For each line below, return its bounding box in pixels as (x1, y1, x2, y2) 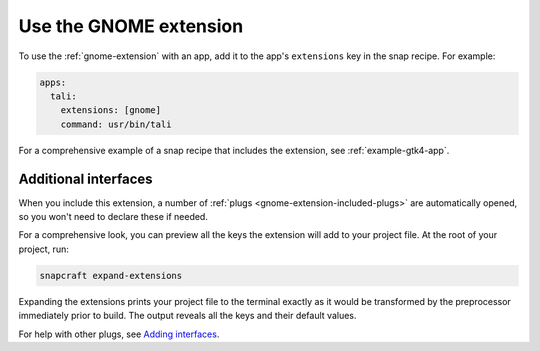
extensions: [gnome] (60, 105, 162, 116)
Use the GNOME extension (18, 15, 244, 37)
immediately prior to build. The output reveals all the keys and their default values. (18, 310, 357, 322)
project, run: (18, 243, 69, 255)
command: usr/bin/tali (60, 118, 172, 130)
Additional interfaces (18, 170, 154, 187)
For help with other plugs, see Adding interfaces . (18, 328, 220, 340)
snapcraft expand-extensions (39, 270, 183, 281)
